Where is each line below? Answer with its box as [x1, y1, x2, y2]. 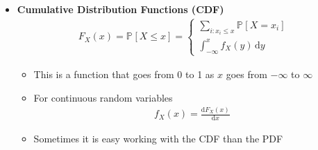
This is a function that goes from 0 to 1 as [33, 66, 215, 81]
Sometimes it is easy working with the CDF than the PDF [33, 131, 283, 146]
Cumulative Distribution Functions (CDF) [17, 2, 224, 16]
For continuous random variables [33, 90, 173, 104]
